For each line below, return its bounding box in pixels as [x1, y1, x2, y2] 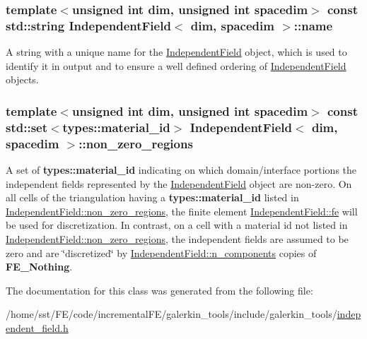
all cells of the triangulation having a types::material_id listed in [6, 190, 299, 205]
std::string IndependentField [6, 16, 171, 34]
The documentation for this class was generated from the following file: [6, 282, 313, 297]
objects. [6, 72, 39, 87]
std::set [6, 118, 47, 136]
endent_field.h [6, 320, 69, 335]
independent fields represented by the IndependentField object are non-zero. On [6, 176, 352, 191]
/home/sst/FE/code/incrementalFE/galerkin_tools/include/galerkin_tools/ [6, 307, 337, 321]
